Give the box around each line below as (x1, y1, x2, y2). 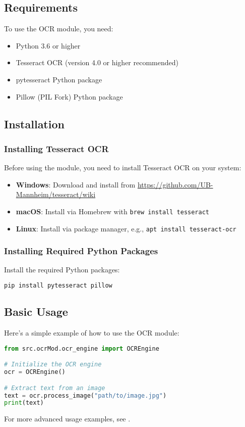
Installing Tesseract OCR (4, 142, 109, 155)
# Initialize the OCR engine (4, 361, 102, 368)
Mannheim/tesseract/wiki (16, 189, 96, 200)
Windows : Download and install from (16, 179, 136, 189)
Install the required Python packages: (4, 264, 120, 275)
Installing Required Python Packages (4, 245, 158, 257)
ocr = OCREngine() (4, 368, 66, 376)
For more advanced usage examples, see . (4, 413, 131, 424)
